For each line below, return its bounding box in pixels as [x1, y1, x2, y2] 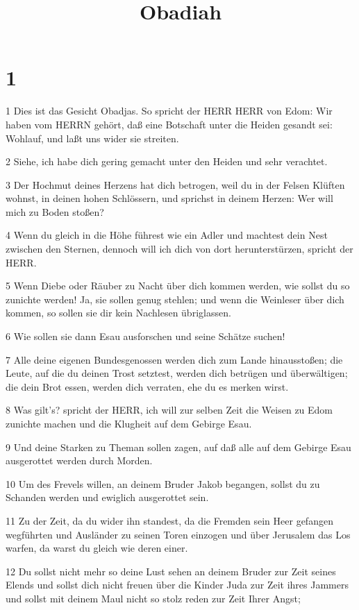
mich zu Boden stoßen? [6, 204, 104, 219]
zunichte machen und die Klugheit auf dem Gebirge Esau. [6, 416, 252, 430]
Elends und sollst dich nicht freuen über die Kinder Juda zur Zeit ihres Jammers [6, 577, 349, 592]
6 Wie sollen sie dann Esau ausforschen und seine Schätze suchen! [6, 329, 285, 344]
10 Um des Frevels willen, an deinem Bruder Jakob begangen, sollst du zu [6, 476, 320, 491]
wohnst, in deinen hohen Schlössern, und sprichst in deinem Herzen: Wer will [6, 191, 333, 205]
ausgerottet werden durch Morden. [6, 453, 153, 468]
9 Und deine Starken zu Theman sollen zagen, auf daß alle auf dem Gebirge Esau [6, 439, 351, 454]
